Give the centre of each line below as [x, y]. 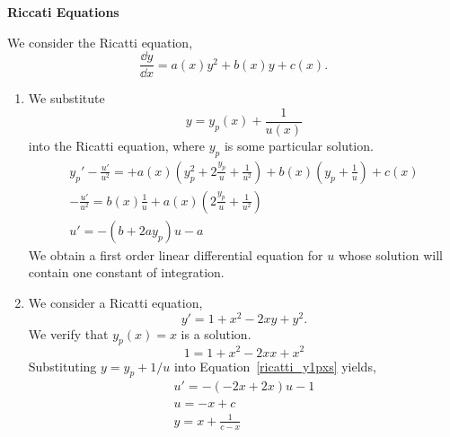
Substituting [62, 366]
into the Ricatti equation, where [117, 145]
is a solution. [216, 333]
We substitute [66, 98]
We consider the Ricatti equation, [100, 42]
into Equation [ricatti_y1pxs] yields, [275, 366]
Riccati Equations [63, 12]
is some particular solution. [299, 145]
